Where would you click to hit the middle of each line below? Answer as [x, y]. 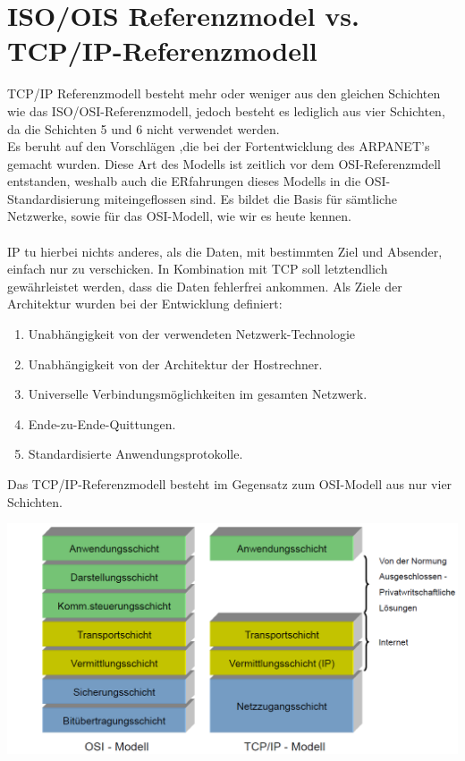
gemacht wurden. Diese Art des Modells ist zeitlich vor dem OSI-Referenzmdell [224, 163]
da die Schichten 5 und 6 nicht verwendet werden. [144, 128]
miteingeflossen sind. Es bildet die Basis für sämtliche [250, 198]
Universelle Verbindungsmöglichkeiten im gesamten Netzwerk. [198, 394]
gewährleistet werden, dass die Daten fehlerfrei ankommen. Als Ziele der [205, 286]
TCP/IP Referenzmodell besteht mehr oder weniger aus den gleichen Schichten [224, 93]
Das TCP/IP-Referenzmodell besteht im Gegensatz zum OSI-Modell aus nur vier [230, 484]
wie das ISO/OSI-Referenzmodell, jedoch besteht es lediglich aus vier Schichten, [226, 110]
